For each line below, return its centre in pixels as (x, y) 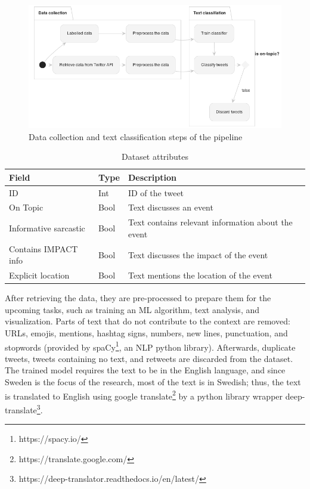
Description (152, 177)
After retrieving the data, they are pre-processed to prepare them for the (138, 298)
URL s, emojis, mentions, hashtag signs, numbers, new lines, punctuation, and (146, 333)
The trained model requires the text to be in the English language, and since (145, 370)
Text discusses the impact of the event (198, 254)
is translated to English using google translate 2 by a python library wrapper (144, 395)
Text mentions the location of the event (200, 275)
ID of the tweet (156, 192)
